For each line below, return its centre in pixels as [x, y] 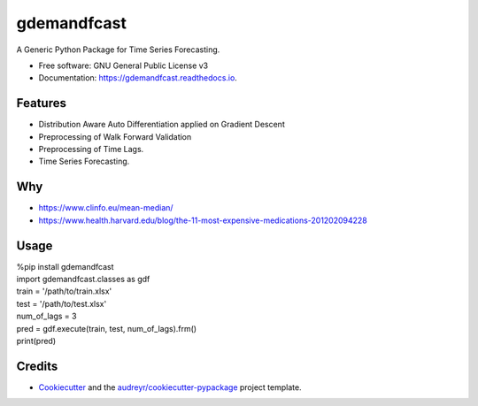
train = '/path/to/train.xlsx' [64, 291]
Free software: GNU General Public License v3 [123, 65]
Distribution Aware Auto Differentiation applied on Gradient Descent [162, 125]
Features [41, 103]
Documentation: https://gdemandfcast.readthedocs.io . [138, 78]
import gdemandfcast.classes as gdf [83, 279]
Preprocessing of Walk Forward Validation [115, 136]
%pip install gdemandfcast [65, 266]
